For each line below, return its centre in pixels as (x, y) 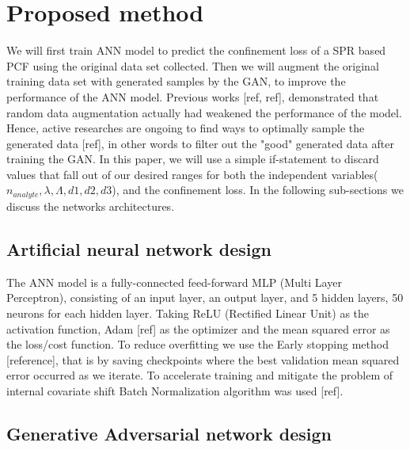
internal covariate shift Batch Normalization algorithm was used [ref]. (175, 390)
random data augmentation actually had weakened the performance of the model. (204, 112)
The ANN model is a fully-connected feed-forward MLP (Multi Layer (174, 282)
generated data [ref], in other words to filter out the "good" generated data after (200, 143)
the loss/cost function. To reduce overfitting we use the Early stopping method (197, 344)
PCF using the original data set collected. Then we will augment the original (193, 65)
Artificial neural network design (139, 248)
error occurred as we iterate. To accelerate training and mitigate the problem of (200, 375)
